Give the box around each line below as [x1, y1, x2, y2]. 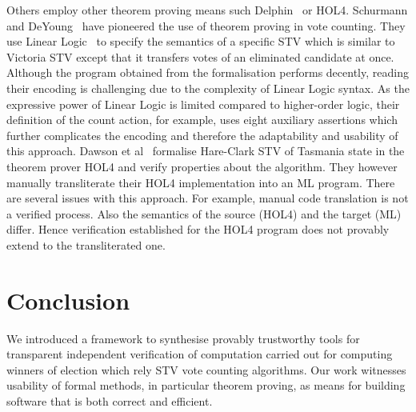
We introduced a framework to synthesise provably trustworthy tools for [6, 330, 360, 346]
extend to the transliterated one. [6, 236, 166, 253]
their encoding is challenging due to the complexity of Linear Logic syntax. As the [6, 79, 410, 96]
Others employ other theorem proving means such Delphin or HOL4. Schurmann [6, 2, 408, 18]
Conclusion [6, 283, 130, 316]
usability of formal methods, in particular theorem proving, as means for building [6, 377, 406, 394]
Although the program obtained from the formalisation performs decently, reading [6, 64, 409, 81]
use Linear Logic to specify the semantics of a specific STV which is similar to [6, 33, 395, 50]
